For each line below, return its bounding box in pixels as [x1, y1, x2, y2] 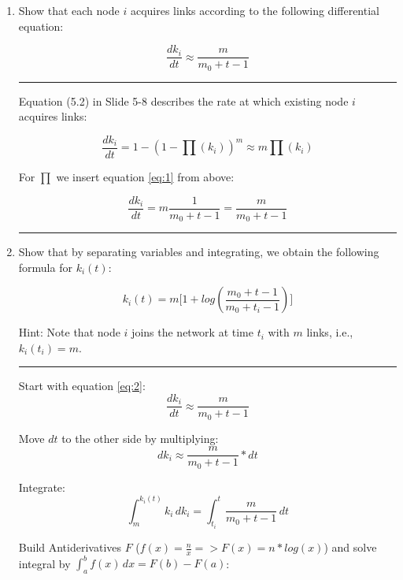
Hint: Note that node [18, 324, 120, 340]
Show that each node [18, 2, 120, 18]
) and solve [324, 539, 377, 556]
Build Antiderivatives [18, 539, 122, 556]
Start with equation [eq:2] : [18, 377, 146, 394]
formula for [18, 258, 72, 275]
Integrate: [18, 478, 65, 495]
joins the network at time [131, 324, 253, 340]
